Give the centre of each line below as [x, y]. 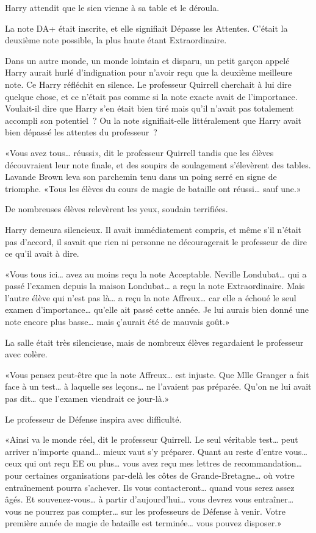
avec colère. [26, 354]
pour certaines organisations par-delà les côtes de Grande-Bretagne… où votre [150, 475]
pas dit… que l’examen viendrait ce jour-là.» [87, 399]
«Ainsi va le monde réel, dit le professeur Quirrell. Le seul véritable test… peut [152, 439]
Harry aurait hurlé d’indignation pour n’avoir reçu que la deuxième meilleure [149, 72]
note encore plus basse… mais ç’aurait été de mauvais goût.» [117, 322]
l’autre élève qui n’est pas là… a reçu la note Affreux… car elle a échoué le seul [151, 297]
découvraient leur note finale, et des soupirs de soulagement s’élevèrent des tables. [158, 164]
